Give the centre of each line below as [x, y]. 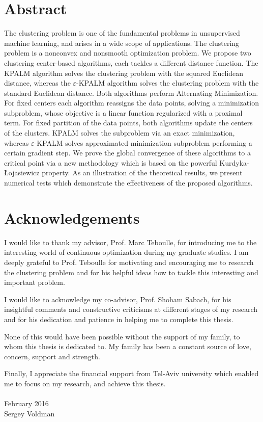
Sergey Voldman [30, 413]
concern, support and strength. [52, 356]
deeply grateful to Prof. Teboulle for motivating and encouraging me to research [129, 262]
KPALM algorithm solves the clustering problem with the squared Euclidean [124, 73]
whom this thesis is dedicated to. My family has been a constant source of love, [128, 346]
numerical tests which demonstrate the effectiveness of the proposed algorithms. [128, 183]
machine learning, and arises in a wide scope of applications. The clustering [122, 43]
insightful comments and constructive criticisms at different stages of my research [131, 309]
